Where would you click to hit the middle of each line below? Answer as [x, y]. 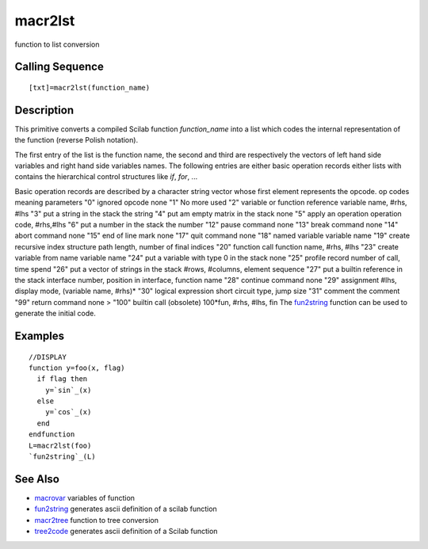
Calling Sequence [59, 67]
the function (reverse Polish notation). [76, 140]
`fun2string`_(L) [62, 457]
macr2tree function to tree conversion [96, 520]
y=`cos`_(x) [68, 412]
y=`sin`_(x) [68, 390]
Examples [40, 335]
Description [44, 110]
